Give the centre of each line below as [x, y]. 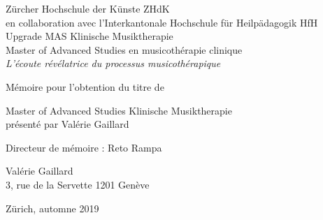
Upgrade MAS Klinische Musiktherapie [89, 36]
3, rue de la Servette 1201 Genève [78, 184]
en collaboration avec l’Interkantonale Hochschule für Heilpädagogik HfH [162, 22]
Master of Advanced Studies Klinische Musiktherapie [119, 110]
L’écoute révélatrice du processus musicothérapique [113, 63]
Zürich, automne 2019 [52, 208]
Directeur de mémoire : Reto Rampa [84, 147]
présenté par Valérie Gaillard [67, 124]
